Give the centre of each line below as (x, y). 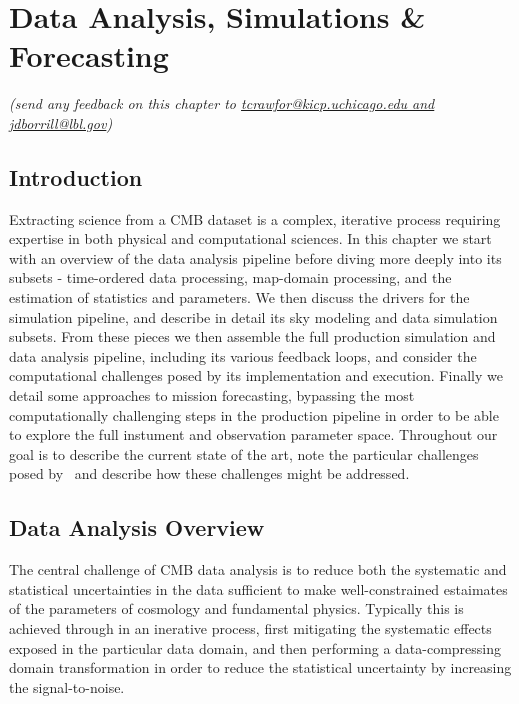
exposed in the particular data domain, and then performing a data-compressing (255, 647)
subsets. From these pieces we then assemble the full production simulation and (252, 336)
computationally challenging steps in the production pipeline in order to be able (254, 414)
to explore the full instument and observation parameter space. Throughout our (253, 434)
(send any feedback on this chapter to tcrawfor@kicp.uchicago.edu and (222, 103)
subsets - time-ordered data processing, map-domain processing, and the (230, 277)
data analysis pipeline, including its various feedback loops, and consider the (243, 355)
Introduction (76, 176)
